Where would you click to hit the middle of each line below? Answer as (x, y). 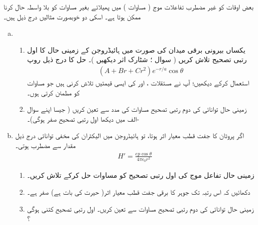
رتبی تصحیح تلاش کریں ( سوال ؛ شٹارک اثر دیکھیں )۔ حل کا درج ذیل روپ (137, 59)
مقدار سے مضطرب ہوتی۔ (45, 145)
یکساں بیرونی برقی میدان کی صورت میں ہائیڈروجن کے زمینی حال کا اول (136, 49)
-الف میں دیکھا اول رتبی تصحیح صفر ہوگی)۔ (83, 118)
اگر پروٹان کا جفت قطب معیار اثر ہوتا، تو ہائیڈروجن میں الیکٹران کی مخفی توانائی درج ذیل (129, 135)
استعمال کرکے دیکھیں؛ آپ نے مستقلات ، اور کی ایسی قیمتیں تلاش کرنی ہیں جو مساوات (138, 82)
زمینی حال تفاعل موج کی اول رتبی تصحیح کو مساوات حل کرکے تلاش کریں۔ (141, 175)
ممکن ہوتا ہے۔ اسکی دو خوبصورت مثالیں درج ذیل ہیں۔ (72, 16)
